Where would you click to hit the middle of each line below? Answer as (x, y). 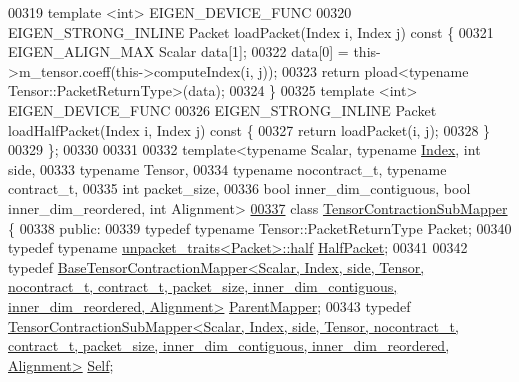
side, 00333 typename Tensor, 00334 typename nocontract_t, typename (227, 168)
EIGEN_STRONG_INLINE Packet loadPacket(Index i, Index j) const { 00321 (251, 31)
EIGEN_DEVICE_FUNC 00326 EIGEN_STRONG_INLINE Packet (222, 109)
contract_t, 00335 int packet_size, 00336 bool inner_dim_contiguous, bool (239, 188)
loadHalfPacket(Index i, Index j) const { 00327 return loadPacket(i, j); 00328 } (249, 129)
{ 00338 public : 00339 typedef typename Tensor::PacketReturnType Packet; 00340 (260, 227)
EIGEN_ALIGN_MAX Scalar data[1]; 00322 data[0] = (178, 51)
